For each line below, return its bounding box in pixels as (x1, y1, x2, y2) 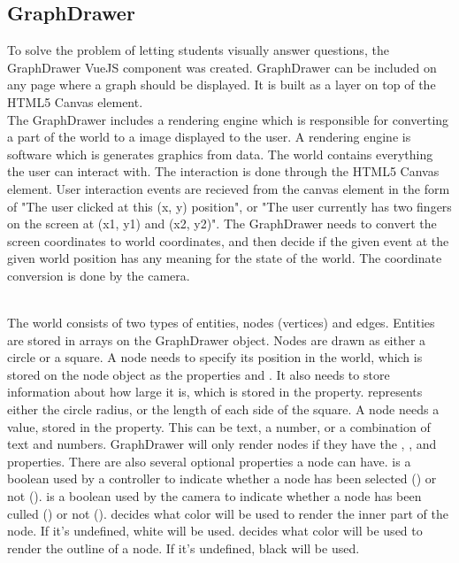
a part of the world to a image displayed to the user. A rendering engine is (7, 127, 411, 146)
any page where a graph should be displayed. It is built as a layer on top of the (7, 75, 436, 94)
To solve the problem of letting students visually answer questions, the (7, 41, 389, 59)
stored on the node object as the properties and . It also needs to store (7, 365, 390, 383)
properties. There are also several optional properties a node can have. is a (7, 451, 411, 470)
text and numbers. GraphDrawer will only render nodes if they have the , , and (7, 435, 437, 453)
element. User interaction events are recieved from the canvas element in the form (7, 179, 450, 197)
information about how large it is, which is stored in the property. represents (7, 382, 423, 401)
